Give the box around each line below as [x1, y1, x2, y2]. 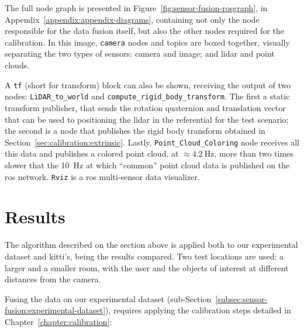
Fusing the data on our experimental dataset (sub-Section [5, 292, 212, 305]
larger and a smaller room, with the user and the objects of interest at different [5, 261, 289, 274]
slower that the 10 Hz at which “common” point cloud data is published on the [5, 158, 290, 171]
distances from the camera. [5, 273, 101, 285]
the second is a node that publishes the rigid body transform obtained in [5, 124, 265, 137]
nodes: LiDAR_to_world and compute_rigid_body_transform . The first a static [5, 90, 290, 102]
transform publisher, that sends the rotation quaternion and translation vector [5, 101, 286, 113]
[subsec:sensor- [215, 292, 268, 305]
